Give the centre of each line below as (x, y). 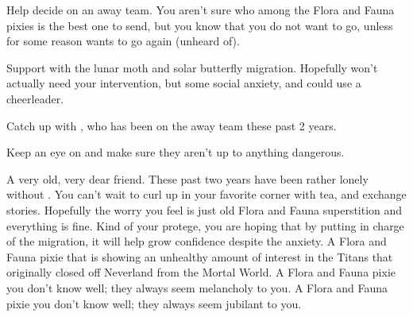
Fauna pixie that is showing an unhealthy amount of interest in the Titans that (200, 256)
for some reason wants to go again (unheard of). (123, 41)
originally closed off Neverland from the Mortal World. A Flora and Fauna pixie (201, 272)
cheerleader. (35, 98)
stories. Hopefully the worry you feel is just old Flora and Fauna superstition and (205, 209)
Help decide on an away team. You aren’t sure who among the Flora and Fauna (201, 10)
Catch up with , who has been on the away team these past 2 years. (172, 125)
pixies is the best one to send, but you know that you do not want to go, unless (200, 25)
